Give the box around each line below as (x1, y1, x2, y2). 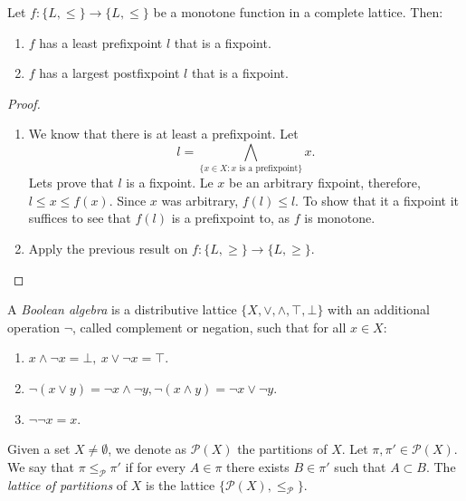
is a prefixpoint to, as (171, 208, 290, 227)
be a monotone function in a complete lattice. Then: (153, 3, 443, 21)
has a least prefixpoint (39, 33, 163, 52)
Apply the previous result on (28, 239, 188, 258)
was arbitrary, (161, 190, 239, 209)
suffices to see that (28, 208, 131, 227)
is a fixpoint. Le (126, 173, 214, 192)
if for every (125, 457, 186, 476)
